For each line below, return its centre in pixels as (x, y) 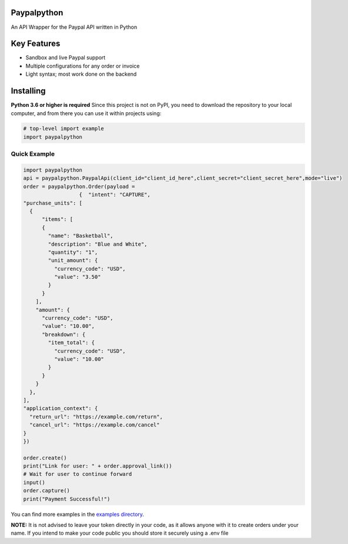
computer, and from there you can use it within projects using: (86, 113)
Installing (29, 91)
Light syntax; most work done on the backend (81, 74)
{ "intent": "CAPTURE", (115, 195)
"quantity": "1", (73, 252)
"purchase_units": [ (53, 203)
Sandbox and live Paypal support (66, 58)
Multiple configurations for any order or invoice (83, 66)
